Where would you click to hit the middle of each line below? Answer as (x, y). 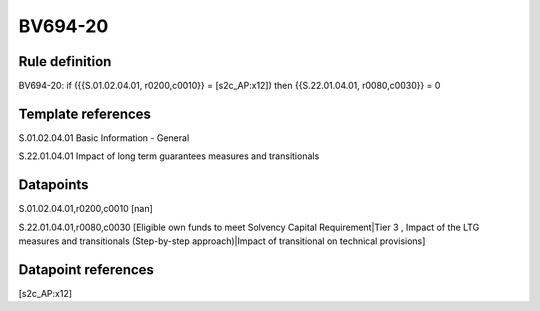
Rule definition (65, 61)
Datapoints (53, 185)
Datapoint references (86, 269)
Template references (85, 113)
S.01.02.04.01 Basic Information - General (104, 137)
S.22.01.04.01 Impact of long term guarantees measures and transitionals (169, 156)
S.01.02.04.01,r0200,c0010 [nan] (86, 209)
